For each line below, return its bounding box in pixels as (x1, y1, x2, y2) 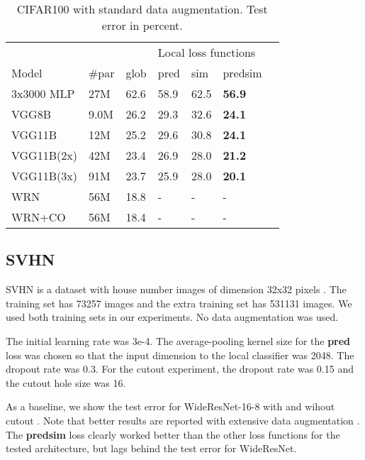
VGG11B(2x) (11, 147, 77, 163)
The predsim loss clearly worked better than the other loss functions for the (6, 427, 340, 442)
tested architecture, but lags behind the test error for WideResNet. (6, 441, 297, 456)
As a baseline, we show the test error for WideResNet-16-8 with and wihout (6, 399, 335, 414)
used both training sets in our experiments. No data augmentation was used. (6, 310, 339, 324)
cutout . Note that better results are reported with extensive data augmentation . (6, 412, 360, 427)
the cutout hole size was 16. (6, 375, 126, 390)
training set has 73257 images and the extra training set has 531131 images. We (6, 295, 352, 310)
